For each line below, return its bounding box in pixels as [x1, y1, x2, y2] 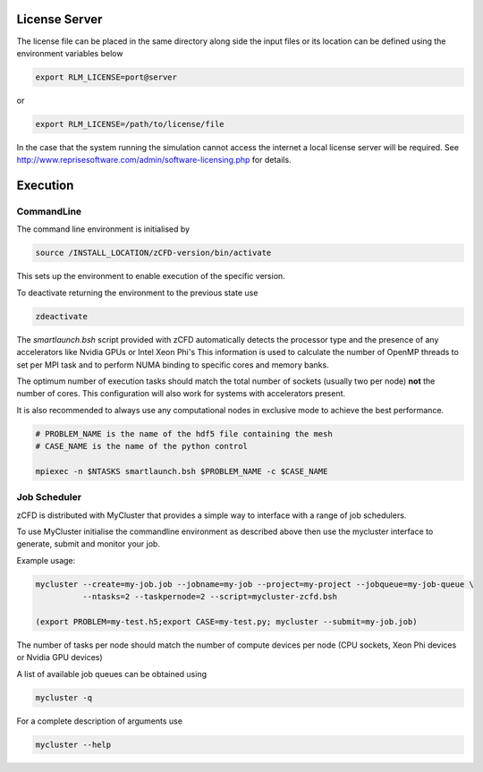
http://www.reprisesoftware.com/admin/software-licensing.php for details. [16, 155, 292, 165]
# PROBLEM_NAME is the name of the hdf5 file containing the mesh [35, 428, 333, 438]
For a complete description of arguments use [16, 716, 183, 726]
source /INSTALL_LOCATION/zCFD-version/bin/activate [35, 248, 272, 259]
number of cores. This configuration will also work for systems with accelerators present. [16, 388, 346, 399]
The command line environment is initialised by [16, 224, 191, 234]
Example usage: [16, 555, 76, 565]
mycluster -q [35, 692, 93, 702]
